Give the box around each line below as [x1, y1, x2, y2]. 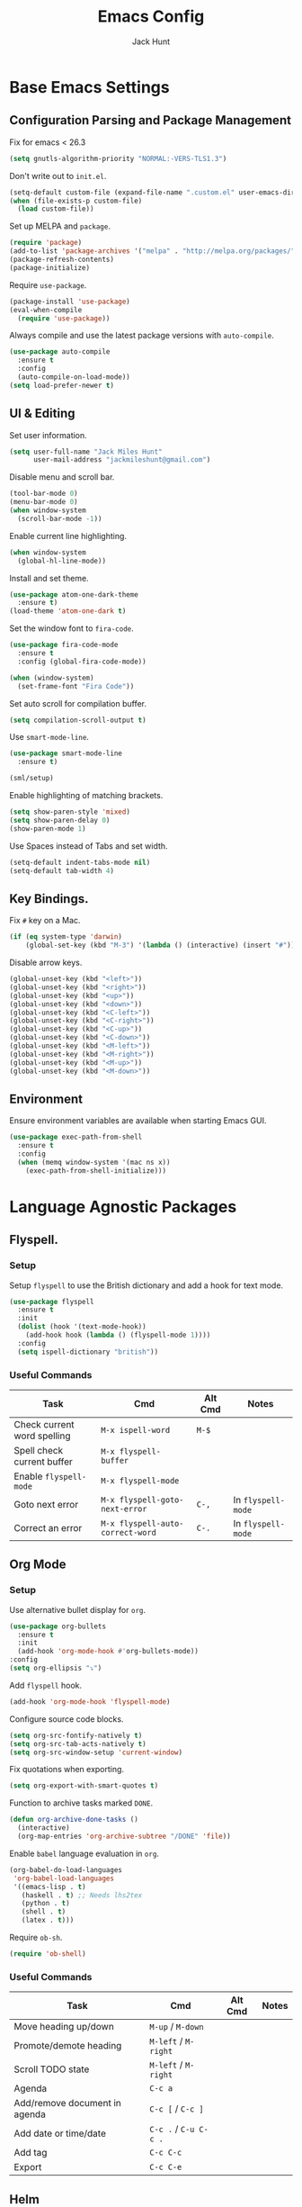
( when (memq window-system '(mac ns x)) [17, 1158, 171, 1167]
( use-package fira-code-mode [9, 641, 119, 650]
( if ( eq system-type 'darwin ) [9, 932, 123, 941]
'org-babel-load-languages [13, 1874, 115, 1883]
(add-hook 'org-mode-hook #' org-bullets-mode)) [17, 1647, 200, 1656]
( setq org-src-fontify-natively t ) [9, 1731, 143, 1740]
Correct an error [13, 1521, 83, 1534]
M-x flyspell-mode [100, 1475, 180, 1486]
